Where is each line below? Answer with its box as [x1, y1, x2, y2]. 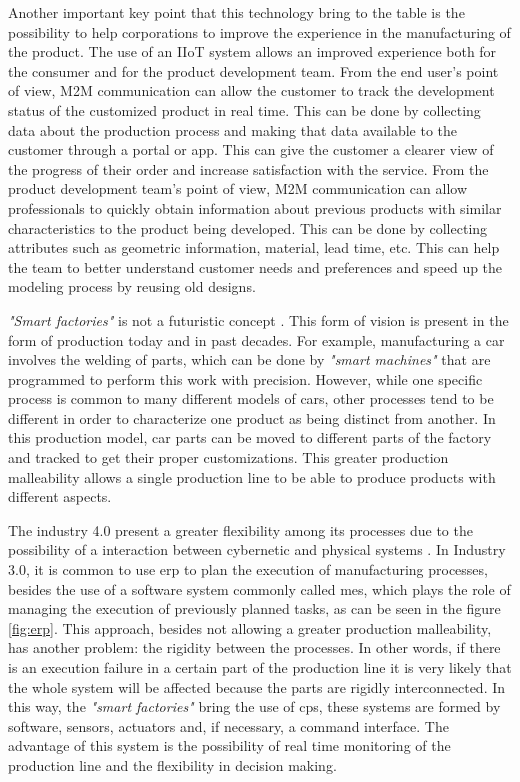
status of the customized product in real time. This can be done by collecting [8, 99, 481, 120]
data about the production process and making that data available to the [8, 119, 458, 140]
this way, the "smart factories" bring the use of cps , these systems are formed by [8, 696, 501, 717]
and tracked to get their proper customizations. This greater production [8, 447, 449, 468]
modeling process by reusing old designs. [8, 276, 256, 297]
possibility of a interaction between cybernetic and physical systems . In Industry [8, 539, 506, 560]
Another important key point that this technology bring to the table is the [8, 2, 465, 22]
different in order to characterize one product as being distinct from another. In [8, 407, 496, 428]
